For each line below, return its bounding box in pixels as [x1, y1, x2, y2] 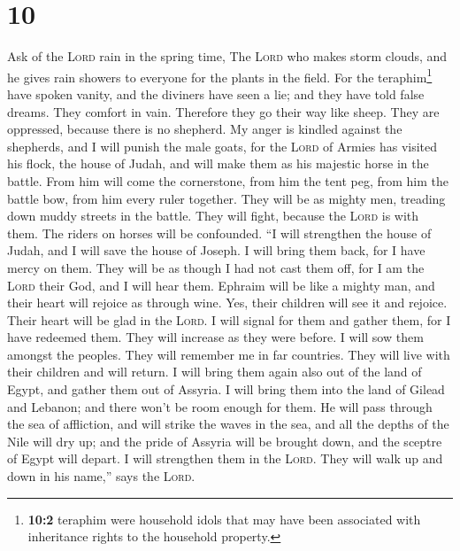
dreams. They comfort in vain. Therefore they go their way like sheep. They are [7, 102, 440, 120]
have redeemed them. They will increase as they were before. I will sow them [7, 328, 424, 346]
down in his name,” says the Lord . [7, 467, 195, 485]
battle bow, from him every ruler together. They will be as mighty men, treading [7, 189, 446, 207]
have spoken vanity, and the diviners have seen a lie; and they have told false [7, 84, 425, 103]
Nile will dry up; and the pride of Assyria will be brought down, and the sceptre [7, 431, 442, 450]
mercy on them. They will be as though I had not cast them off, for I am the [7, 258, 425, 276]
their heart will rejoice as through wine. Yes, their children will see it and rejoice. [7, 293, 448, 312]
